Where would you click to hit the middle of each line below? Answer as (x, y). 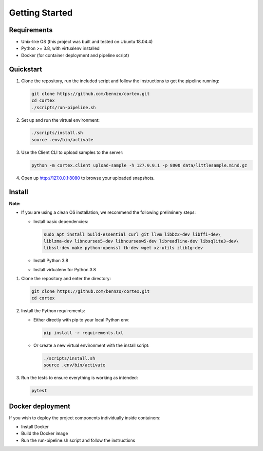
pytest (39, 391)
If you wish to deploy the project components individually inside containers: (85, 418)
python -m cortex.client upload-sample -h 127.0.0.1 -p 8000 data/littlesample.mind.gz (139, 165)
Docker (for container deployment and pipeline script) (75, 55)
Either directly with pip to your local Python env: (82, 319)
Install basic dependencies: (61, 221)
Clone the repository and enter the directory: (66, 279)
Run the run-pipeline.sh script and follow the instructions (78, 440)
